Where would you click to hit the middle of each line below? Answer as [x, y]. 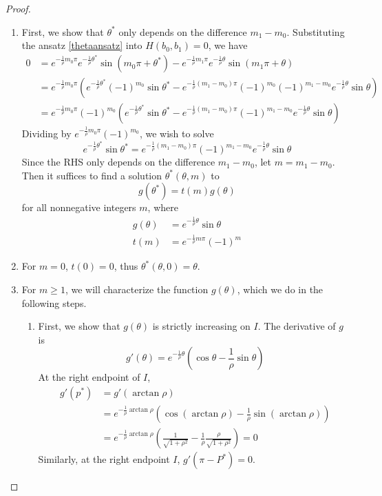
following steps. [54, 302]
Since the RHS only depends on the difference [118, 162]
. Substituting [316, 31]
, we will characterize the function [137, 289]
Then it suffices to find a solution [92, 175]
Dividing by [46, 133]
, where [163, 207]
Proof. [18, 8]
